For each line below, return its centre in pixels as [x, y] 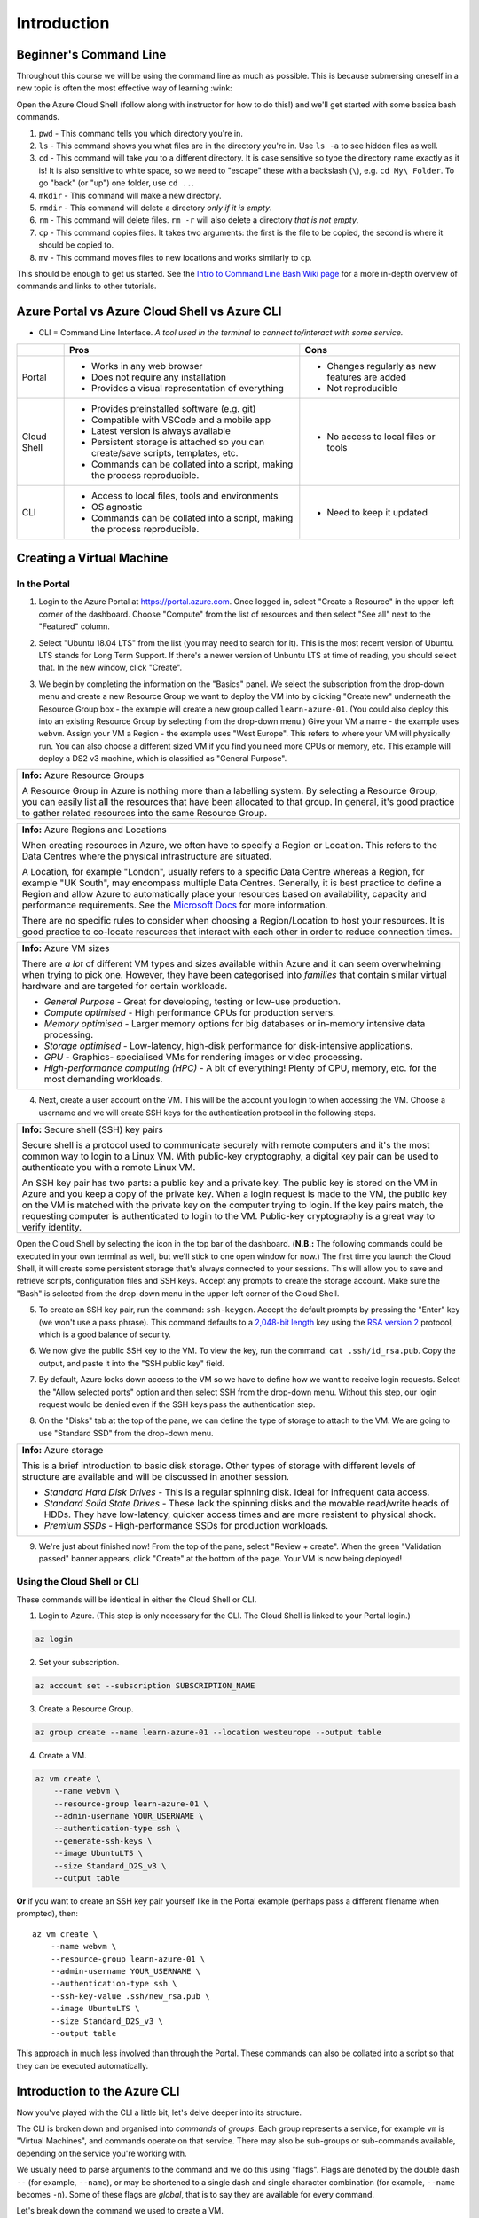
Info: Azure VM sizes [66, 948]
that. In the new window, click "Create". [110, 668]
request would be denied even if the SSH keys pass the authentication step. [177, 1404]
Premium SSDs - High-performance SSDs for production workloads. [186, 1526]
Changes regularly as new [381, 366]
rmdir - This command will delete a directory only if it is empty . [155, 208]
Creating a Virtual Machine [92, 558]
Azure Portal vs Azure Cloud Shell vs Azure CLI [149, 312]
